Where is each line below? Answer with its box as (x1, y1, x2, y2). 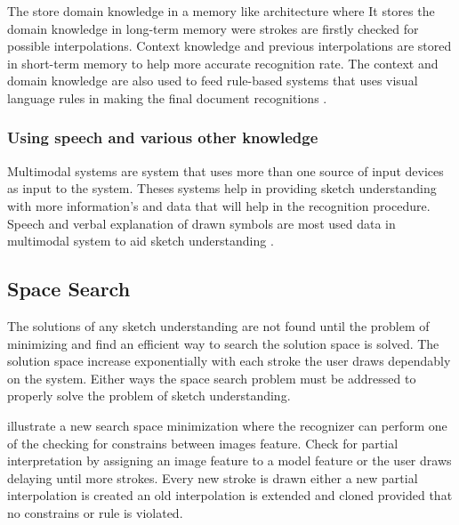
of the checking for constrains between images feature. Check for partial (7, 433, 399, 452)
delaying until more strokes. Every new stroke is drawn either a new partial (7, 468, 418, 487)
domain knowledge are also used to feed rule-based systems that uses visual (7, 71, 418, 90)
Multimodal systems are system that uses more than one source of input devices (7, 161, 444, 180)
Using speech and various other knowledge (7, 126, 318, 149)
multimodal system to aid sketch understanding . (7, 231, 274, 250)
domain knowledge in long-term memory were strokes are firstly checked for (7, 19, 419, 37)
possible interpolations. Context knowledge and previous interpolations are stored (7, 36, 452, 55)
